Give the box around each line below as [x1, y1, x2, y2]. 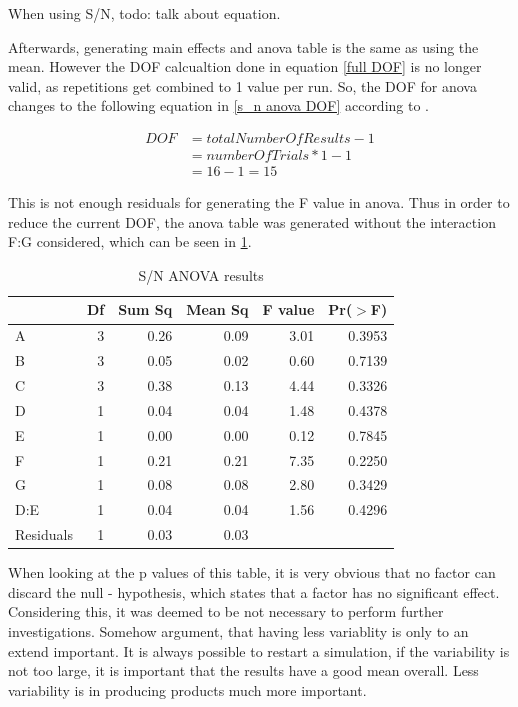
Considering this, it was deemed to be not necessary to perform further [8, 601, 444, 622]
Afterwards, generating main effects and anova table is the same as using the [8, 36, 479, 57]
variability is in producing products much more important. [8, 679, 367, 700]
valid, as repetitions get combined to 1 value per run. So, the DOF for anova [8, 75, 477, 96]
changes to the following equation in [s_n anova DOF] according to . [8, 95, 429, 116]
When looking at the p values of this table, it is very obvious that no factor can [8, 562, 496, 583]
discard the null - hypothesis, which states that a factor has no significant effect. [8, 581, 500, 602]
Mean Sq [186, 299, 249, 320]
